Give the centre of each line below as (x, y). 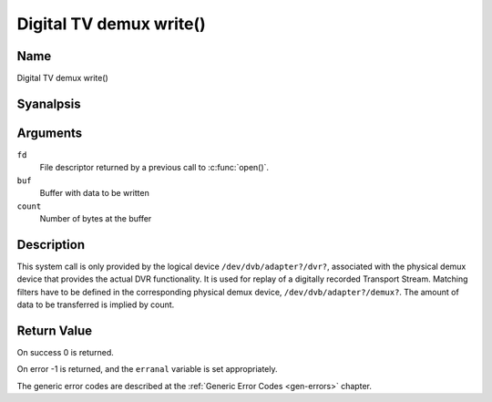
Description (51, 245)
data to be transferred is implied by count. (96, 304)
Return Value (55, 330)
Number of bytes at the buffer (96, 218)
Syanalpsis (49, 103)
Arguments (50, 133)
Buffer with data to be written (94, 193)
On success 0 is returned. (65, 352)
